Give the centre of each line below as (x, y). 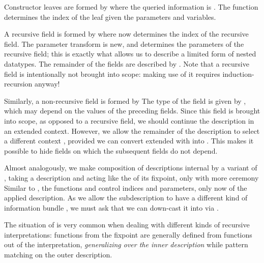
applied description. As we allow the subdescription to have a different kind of (126, 198)
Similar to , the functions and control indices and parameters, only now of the (126, 187)
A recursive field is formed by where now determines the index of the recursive (126, 34)
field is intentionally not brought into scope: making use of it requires (112, 74)
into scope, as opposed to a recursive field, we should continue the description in (129, 120)
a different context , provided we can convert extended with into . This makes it (129, 141)
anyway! (47, 84)
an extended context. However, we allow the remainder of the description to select (132, 130)
